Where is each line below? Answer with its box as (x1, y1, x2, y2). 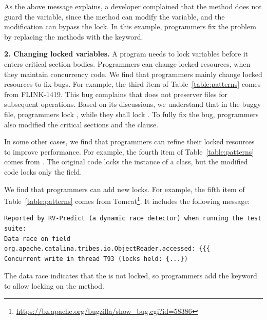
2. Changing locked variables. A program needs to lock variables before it (4, 48, 249, 59)
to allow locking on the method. (4, 280, 104, 291)
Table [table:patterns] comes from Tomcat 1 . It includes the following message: (4, 194, 250, 206)
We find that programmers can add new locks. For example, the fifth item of (4, 183, 245, 194)
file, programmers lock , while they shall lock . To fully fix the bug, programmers (4, 108, 259, 119)
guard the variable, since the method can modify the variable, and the (4, 11, 225, 22)
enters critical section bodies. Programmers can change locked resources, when (4, 58, 251, 69)
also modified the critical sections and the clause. (4, 119, 159, 129)
